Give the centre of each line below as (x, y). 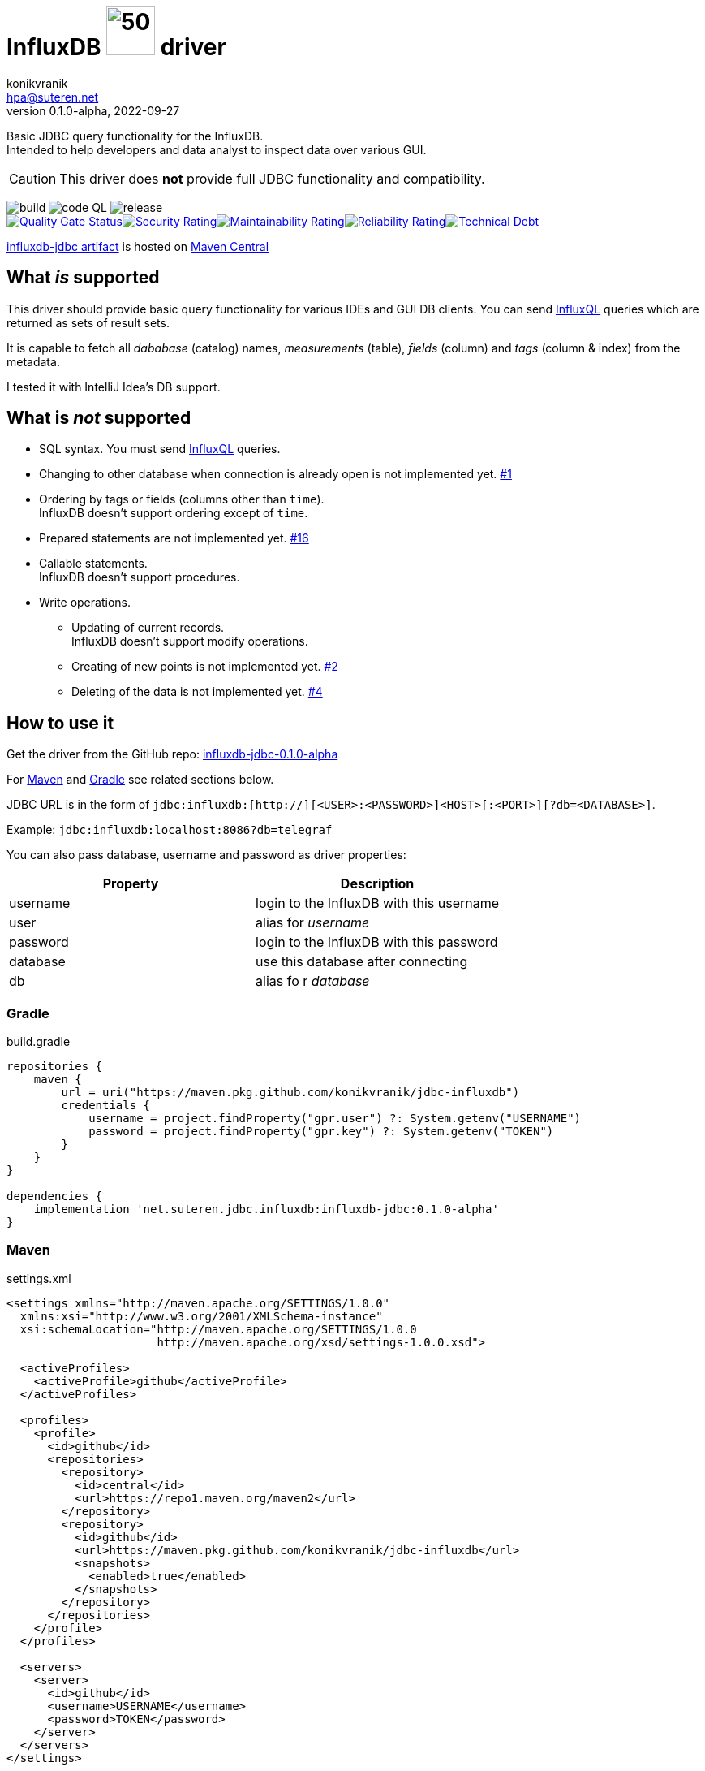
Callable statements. (93, 564)
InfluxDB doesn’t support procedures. (140, 577)
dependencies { (55, 1197)
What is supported (83, 278)
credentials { (106, 1106)
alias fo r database (313, 981)
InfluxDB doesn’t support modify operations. (190, 641)
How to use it (60, 723)
